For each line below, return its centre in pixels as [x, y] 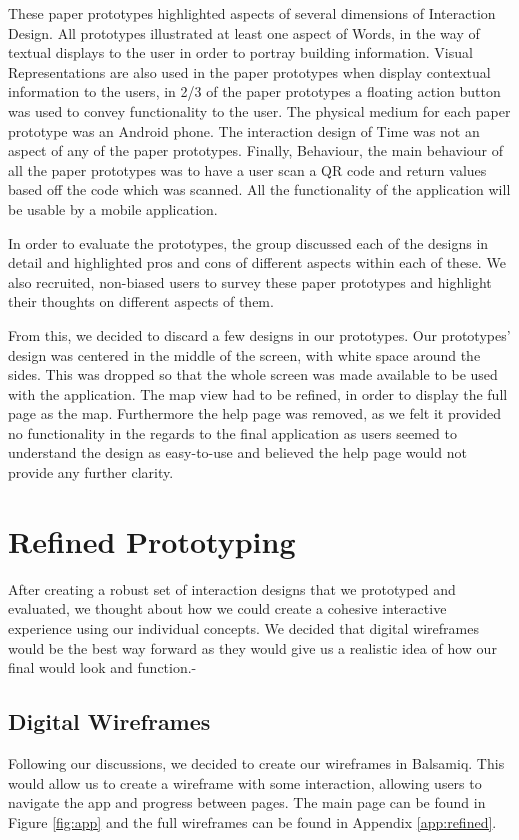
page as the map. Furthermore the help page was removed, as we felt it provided [254, 413]
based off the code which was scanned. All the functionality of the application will [259, 189]
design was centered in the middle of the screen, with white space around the [244, 354]
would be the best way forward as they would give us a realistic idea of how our [252, 647]
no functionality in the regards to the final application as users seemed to [232, 432]
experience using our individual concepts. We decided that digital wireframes [243, 627]
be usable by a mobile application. [113, 208]
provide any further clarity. [91, 472]
